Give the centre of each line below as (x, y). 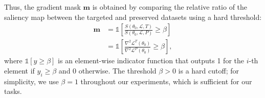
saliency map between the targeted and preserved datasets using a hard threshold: (133, 17)
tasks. (13, 91)
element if (19, 70)
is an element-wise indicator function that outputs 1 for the (151, 60)
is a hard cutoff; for (208, 70)
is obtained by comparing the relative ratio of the (170, 7)
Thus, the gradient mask (42, 7)
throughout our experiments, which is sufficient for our (166, 81)
